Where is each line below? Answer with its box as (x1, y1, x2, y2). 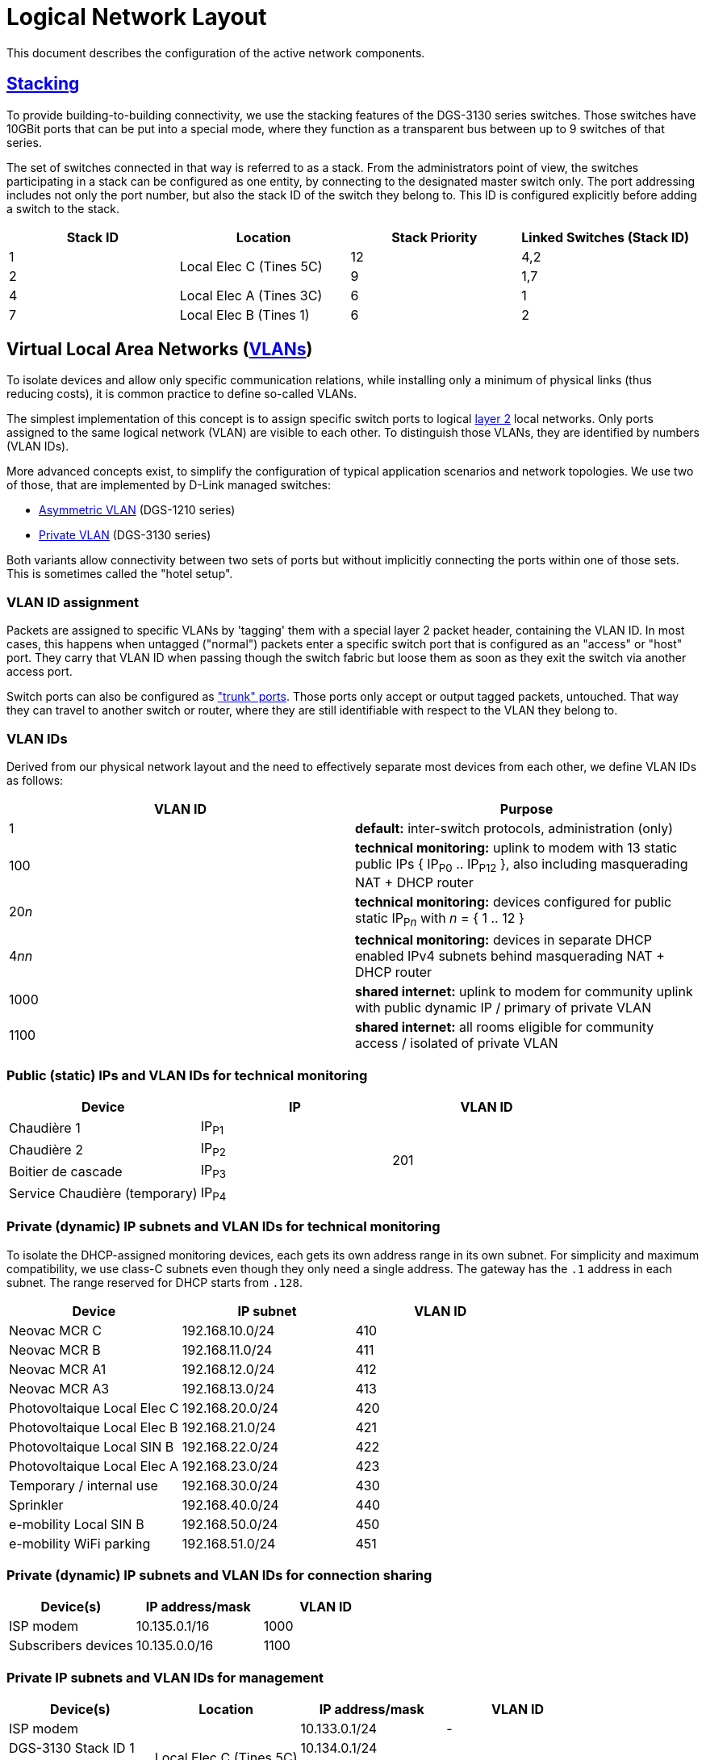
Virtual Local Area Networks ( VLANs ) (6, 339, 313, 360)
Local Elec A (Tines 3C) (179, 287, 323, 304)
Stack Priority (391, 228, 478, 245)
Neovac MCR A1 (9, 1360, 107, 1377)
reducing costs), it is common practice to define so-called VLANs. (6, 387, 357, 401)
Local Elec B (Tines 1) (179, 306, 310, 323)
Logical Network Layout (6, 3, 267, 31)
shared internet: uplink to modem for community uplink (355, 983, 693, 1000)
